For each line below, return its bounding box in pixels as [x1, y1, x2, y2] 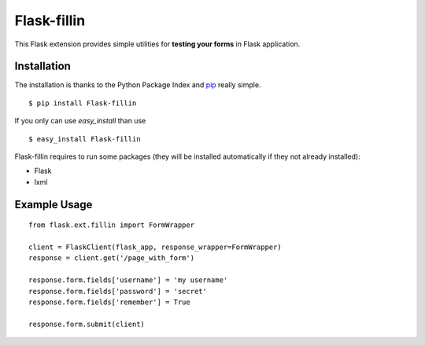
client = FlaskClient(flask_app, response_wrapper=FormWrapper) [28, 242, 283, 251]
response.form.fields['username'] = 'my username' [28, 276, 228, 284]
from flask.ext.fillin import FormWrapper [28, 221, 195, 229]
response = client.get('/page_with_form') [28, 254, 195, 262]
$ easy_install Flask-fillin [28, 134, 141, 143]
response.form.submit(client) [28, 319, 146, 328]
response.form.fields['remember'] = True [28, 297, 190, 306]
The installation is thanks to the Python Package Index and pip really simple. [14, 80, 261, 90]
